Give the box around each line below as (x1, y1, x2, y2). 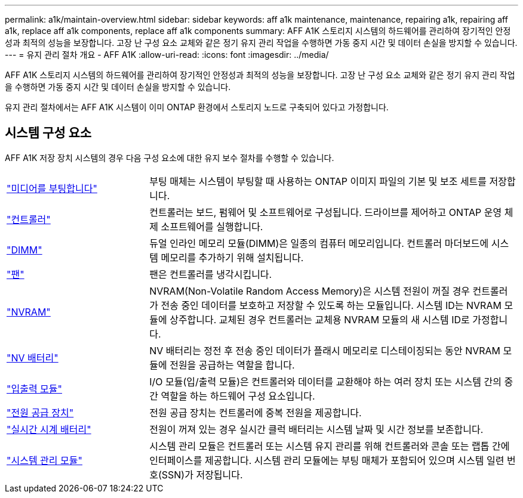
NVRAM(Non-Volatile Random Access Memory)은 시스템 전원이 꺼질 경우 (149, 284, 470, 297)
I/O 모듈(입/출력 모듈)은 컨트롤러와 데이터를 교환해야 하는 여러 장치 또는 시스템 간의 (149, 375, 502, 388)
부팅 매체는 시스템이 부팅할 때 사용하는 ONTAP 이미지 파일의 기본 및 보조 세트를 (149, 175, 487, 187)
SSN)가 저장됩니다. (161, 468, 243, 481)
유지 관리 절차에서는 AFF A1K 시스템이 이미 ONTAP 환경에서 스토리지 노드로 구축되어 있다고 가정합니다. (5, 102, 389, 112)
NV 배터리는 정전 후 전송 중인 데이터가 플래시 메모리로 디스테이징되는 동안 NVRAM (149, 344, 501, 357)
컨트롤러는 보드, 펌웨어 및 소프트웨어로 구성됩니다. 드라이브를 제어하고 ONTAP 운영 (149, 206, 502, 218)
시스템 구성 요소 (5, 125, 92, 141)
